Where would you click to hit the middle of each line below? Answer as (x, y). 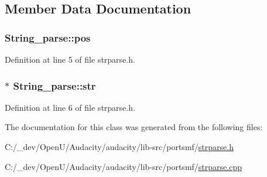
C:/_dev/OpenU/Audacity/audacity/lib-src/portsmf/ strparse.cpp (123, 166)
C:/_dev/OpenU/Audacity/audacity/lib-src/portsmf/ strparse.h (119, 147)
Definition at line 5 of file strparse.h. (70, 59)
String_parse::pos (48, 37)
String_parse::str (54, 85)
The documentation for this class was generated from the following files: (134, 127)
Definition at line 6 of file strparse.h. (70, 107)
